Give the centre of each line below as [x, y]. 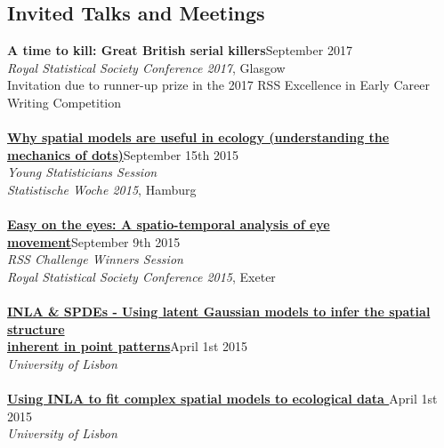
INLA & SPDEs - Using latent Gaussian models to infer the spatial [219, 312]
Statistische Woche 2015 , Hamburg [102, 189]
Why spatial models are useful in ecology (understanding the [198, 137]
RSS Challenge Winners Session [95, 259]
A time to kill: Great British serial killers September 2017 [180, 50]
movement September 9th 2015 [94, 241]
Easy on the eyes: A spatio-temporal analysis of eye [169, 224]
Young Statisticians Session [82, 172]
